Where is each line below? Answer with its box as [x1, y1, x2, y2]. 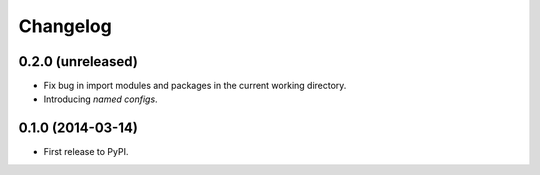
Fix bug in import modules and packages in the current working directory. [43, 80, 347, 92]
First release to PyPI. [43, 146, 129, 158]
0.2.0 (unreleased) [18, 53, 139, 70]
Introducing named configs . [43, 93, 159, 105]
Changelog [18, 15, 112, 37]
